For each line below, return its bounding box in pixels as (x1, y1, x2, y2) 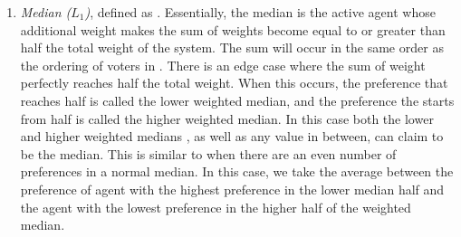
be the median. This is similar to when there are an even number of (20, 144, 397, 163)
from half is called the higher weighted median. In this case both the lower (20, 109, 434, 128)
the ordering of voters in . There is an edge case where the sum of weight (20, 55, 426, 74)
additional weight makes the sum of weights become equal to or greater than (20, 20, 446, 39)
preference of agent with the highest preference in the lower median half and (20, 179, 445, 198)
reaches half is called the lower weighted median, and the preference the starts (20, 90, 455, 109)
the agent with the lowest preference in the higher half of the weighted (20, 197, 411, 216)
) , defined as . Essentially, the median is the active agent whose (84, 3, 436, 21)
